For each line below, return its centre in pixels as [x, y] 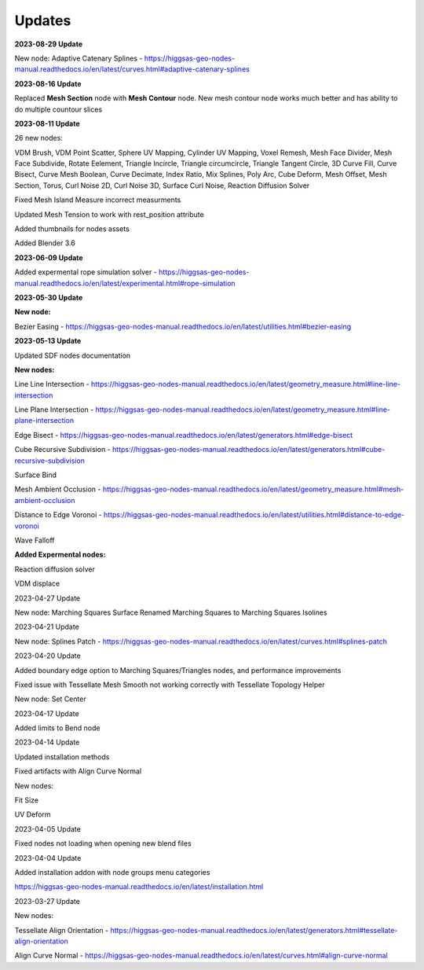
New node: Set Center [50, 699]
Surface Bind [36, 475]
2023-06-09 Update [49, 257]
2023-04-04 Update [48, 858]
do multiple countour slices [58, 109]
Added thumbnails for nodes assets [72, 229]
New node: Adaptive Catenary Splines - [79, 58]
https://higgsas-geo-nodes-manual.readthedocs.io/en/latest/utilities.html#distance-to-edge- [254, 515]
